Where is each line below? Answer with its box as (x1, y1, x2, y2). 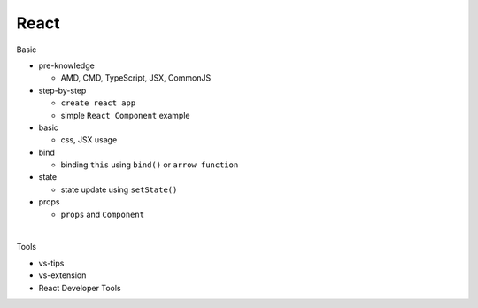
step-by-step (38, 85, 87, 96)
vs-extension (38, 270, 87, 281)
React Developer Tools (38, 282, 121, 293)
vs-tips (38, 258, 65, 268)
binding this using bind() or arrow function (60, 159, 239, 170)
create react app (60, 98, 136, 108)
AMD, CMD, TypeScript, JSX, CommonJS (60, 73, 212, 83)
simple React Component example (60, 110, 190, 120)
